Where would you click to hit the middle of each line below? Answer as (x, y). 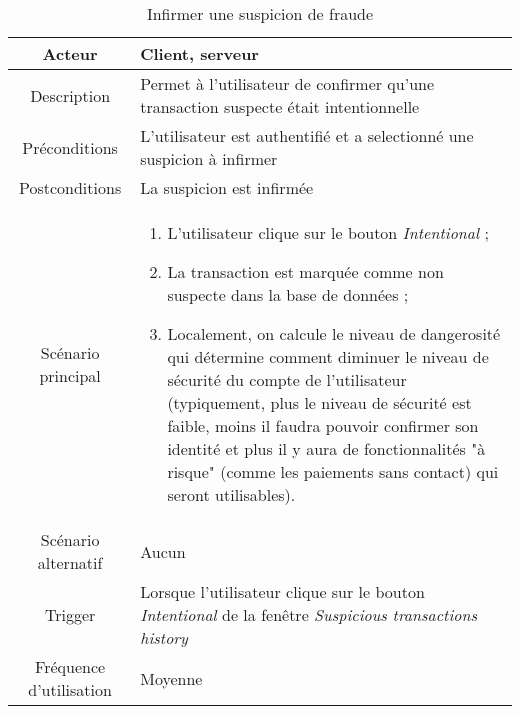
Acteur (70, 53)
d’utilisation (70, 689)
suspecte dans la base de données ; (288, 294)
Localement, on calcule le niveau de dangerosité (334, 333)
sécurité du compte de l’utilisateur (287, 379)
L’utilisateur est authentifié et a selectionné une (307, 135)
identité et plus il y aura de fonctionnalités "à (326, 448)
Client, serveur (199, 53)
